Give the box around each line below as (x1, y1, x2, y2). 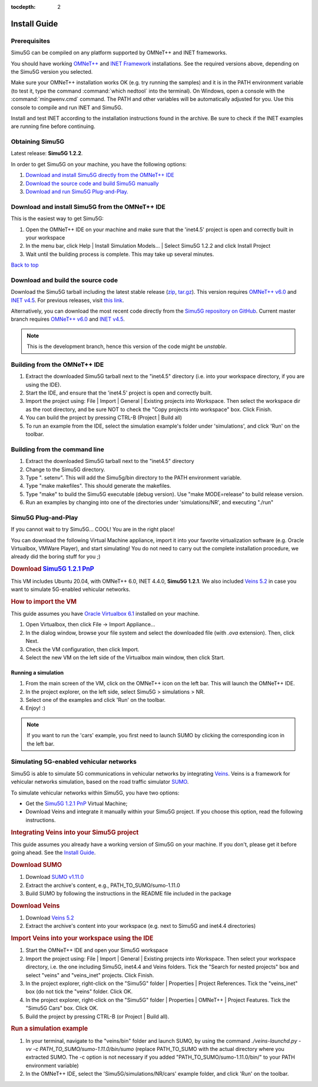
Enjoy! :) (25, 705, 46, 712)
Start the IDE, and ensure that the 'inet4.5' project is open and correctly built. (25, 389, 213, 396)
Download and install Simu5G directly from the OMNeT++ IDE (25, 172, 175, 179)
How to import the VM (11, 597, 77, 606)
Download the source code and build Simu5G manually (25, 180, 159, 187)
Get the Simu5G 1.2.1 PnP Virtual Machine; (25, 800, 128, 807)
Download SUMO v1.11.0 (25, 873, 84, 881)
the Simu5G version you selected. (11, 68, 93, 75)
